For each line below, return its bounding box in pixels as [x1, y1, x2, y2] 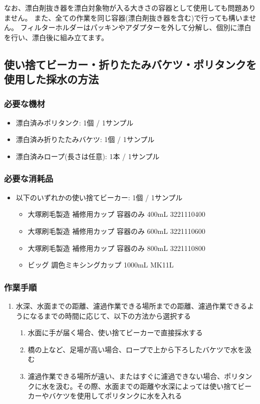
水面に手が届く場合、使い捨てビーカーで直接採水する [28, 327, 203, 338]
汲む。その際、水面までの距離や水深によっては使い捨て [56, 380, 238, 391]
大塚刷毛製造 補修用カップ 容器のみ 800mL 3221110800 [28, 242, 205, 253]
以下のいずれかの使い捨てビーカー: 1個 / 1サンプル [16, 192, 183, 202]
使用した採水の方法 [4, 71, 99, 87]
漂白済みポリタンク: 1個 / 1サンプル [16, 117, 134, 127]
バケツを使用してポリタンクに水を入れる [49, 390, 182, 401]
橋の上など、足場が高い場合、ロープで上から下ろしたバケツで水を [28, 344, 245, 354]
